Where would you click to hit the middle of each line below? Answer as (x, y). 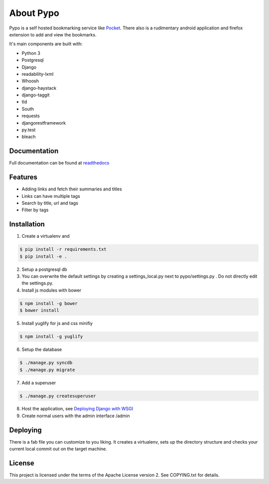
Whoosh (30, 81)
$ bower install (40, 311)
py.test (29, 130)
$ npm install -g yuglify (51, 337)
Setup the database (42, 349)
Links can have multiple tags (51, 196)
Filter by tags (35, 210)
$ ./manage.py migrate (47, 370)
